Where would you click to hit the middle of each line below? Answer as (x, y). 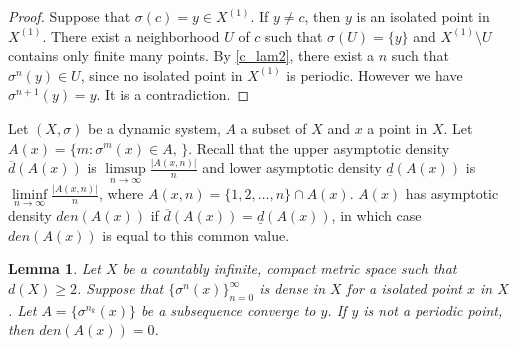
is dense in (292, 288)
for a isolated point (404, 288)
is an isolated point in (423, 16)
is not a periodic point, (433, 309)
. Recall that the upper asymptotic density (319, 147)
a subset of (273, 127)
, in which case (376, 215)
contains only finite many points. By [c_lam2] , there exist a (191, 55)
